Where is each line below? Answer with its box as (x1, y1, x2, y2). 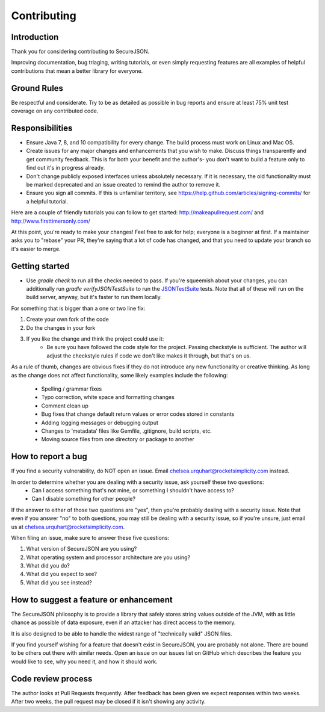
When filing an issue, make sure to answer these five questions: (11, 534, 170, 541)
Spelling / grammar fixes (41, 385, 102, 392)
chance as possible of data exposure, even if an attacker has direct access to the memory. (11, 619, 236, 626)
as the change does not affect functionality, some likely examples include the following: (11, 371, 228, 379)
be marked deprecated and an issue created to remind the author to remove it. (26, 181, 221, 188)
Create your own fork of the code (26, 316, 110, 323)
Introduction (11, 32, 59, 42)
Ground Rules (11, 83, 63, 93)
